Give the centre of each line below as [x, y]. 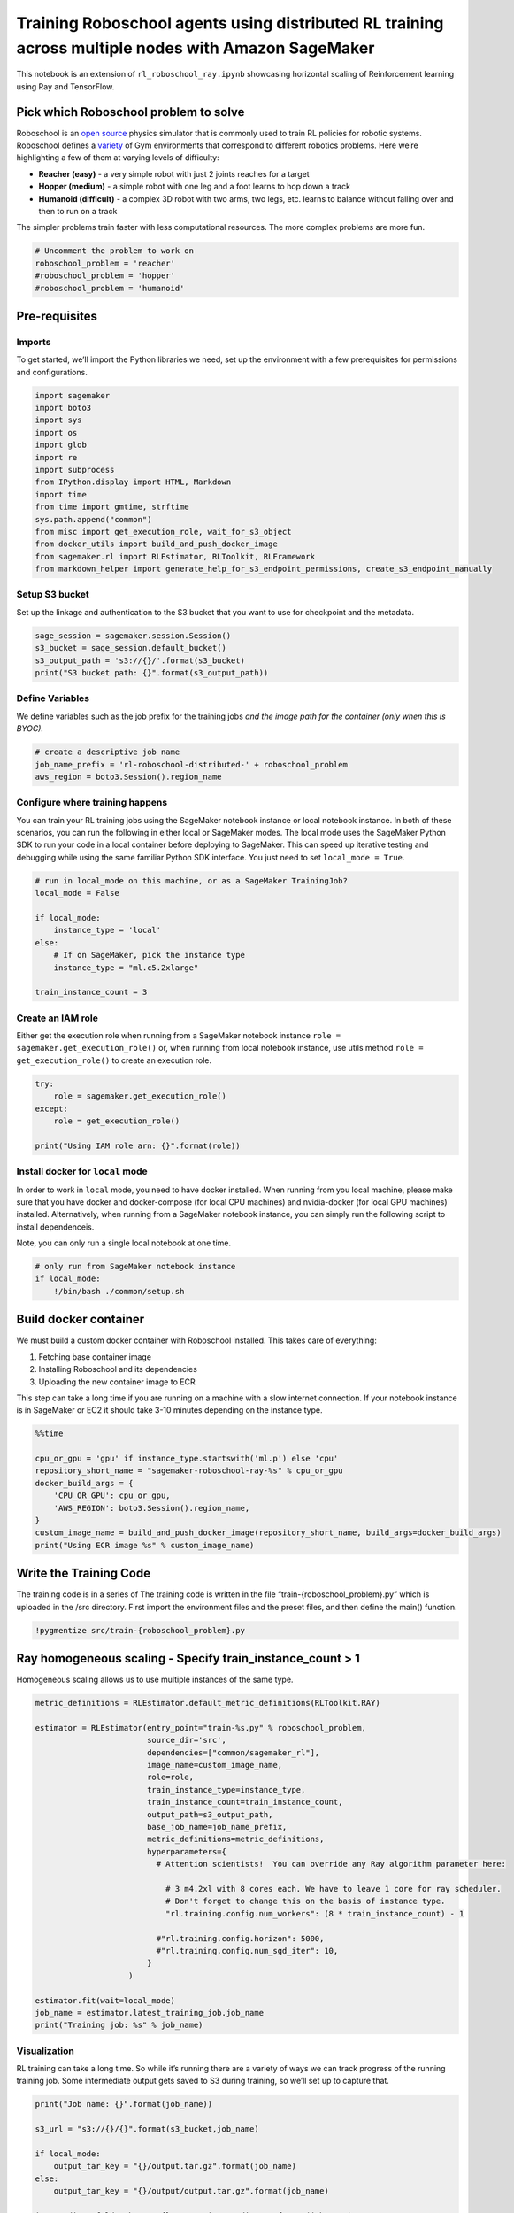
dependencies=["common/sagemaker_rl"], [233, 1752]
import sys [58, 420]
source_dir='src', [187, 1740]
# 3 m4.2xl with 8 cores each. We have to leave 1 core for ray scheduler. [333, 1889]
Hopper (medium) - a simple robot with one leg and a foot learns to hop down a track [195, 187]
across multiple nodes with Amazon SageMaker [196, 48]
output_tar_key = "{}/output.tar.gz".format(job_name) [175, 2166]
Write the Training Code [83, 1573]
